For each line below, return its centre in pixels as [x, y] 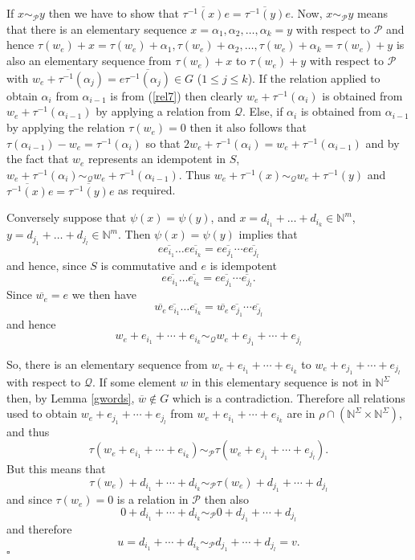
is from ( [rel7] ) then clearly [177, 95]
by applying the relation [66, 127]
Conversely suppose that [67, 217]
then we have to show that [114, 13]
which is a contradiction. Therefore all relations [289, 397]
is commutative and [149, 266]
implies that [268, 234]
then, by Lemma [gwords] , [71, 397]
